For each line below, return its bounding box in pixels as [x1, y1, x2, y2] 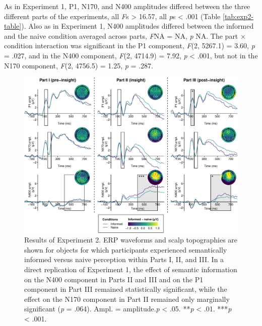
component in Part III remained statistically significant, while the [24, 284, 227, 294]
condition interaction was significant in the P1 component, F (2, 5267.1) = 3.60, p [4, 40, 255, 51]
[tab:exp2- [223, 11, 254, 21]
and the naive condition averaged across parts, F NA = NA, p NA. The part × [4, 30, 246, 41]
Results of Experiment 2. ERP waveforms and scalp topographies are [24, 234, 238, 245]
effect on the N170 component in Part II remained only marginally [24, 293, 230, 304]
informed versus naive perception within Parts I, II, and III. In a [24, 254, 224, 265]
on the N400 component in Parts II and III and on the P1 [24, 274, 204, 284]
